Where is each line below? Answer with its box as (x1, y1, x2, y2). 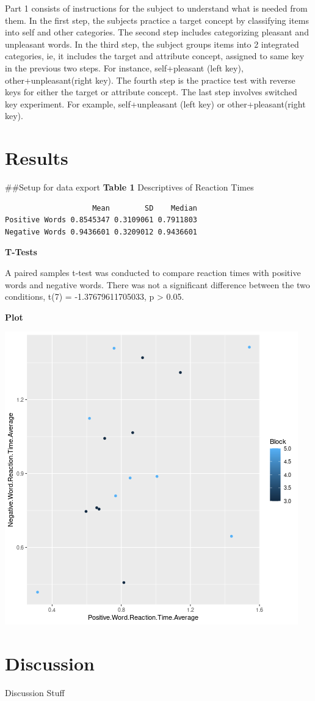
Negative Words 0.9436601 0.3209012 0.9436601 (5, 227, 197, 236)
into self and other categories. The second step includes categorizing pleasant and (5, 26, 309, 38)
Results (5, 145, 68, 170)
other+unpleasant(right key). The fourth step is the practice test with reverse (5, 73, 295, 86)
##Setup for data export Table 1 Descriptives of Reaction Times (5, 181, 254, 194)
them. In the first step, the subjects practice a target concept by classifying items (5, 13, 309, 26)
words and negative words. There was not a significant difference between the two (5, 278, 310, 291)
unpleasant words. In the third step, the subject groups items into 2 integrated (5, 37, 299, 50)
